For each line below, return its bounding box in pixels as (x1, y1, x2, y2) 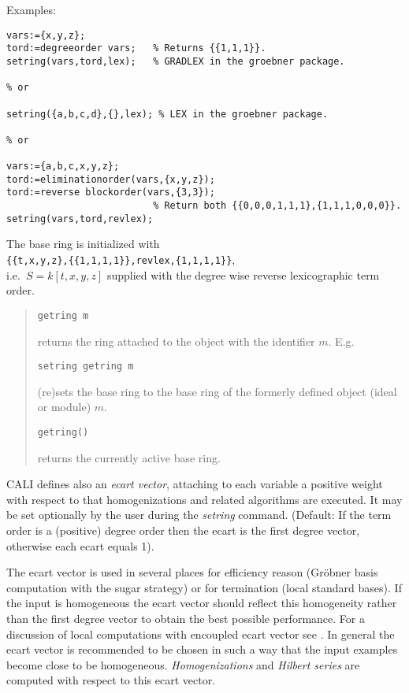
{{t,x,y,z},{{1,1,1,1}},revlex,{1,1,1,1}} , (6, 251, 236, 268)
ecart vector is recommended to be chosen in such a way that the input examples (6, 641, 398, 658)
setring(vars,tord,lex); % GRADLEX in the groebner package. (6, 55, 345, 67)
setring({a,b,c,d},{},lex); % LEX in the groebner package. (6, 108, 329, 120)
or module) (37, 398, 91, 415)
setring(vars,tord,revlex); (6, 213, 154, 224)
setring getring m (37, 361, 134, 372)
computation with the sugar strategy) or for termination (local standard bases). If (6, 579, 402, 595)
